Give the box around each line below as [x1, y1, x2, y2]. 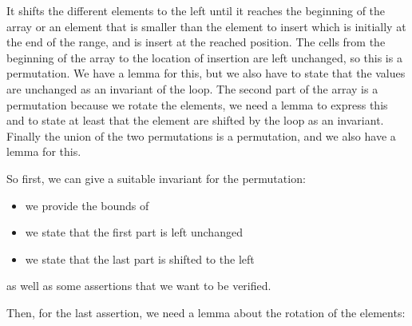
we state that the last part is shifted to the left [25, 250, 255, 267]
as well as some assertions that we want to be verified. [6, 277, 271, 294]
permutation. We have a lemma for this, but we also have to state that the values [6, 65, 406, 81]
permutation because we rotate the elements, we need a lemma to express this [6, 96, 388, 113]
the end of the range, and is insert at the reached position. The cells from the [6, 34, 386, 50]
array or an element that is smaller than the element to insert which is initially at [6, 18, 406, 34]
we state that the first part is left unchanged [25, 224, 243, 241]
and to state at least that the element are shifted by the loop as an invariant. [6, 112, 384, 129]
